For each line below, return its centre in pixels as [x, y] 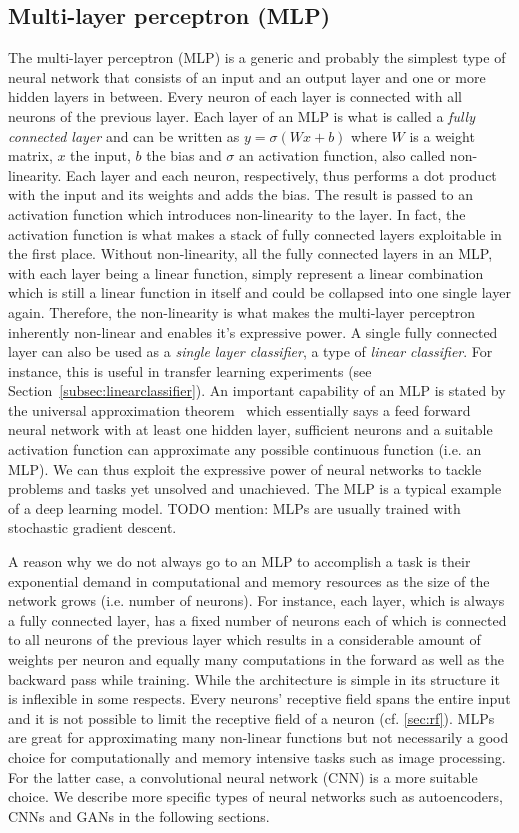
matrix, [30, 155]
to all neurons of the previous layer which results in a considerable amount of [244, 639]
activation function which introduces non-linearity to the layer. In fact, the [237, 213]
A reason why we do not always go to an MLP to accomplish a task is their [239, 561]
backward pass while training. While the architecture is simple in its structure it [254, 678]
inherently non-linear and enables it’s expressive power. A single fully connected [253, 331]
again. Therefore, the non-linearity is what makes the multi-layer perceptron [242, 311]
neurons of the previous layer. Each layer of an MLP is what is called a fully [241, 115]
